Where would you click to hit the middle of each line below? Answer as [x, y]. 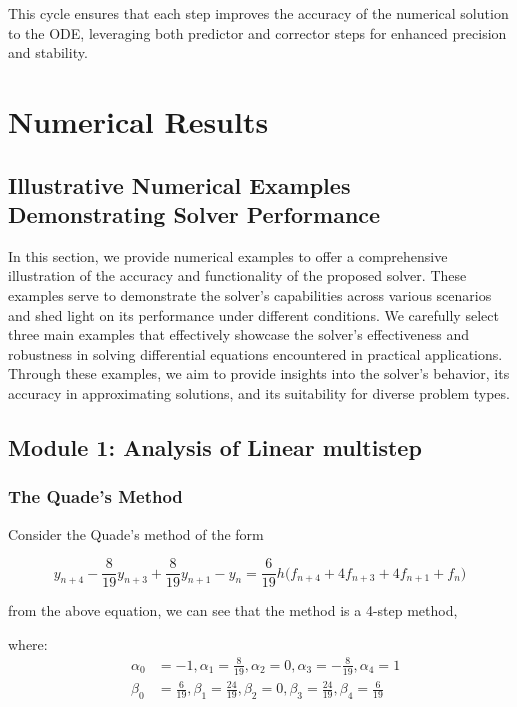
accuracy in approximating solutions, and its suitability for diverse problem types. [259, 392]
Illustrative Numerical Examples [179, 184]
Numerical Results [138, 120]
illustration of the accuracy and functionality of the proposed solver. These [237, 275]
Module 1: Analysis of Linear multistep [215, 446]
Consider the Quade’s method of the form [136, 533]
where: [28, 643]
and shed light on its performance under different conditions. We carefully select [253, 314]
